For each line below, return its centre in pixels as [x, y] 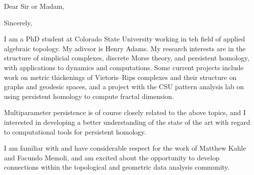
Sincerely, [18, 22]
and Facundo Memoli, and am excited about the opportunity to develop [112, 157]
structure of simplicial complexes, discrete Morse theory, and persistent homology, [127, 58]
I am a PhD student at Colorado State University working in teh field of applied [125, 39]
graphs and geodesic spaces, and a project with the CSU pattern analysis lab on [124, 87]
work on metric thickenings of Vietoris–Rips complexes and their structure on [120, 77]
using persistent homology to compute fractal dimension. [89, 96]
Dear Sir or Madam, [34, 6]
